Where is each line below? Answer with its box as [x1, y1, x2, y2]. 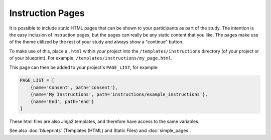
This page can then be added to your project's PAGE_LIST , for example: [9, 64, 159, 70]
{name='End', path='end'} [30, 98, 94, 104]
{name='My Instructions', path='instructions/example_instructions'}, [30, 91, 208, 97]
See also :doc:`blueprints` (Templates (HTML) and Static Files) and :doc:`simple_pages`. [9, 127, 191, 133]
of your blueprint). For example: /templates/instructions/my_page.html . [9, 55, 173, 61]
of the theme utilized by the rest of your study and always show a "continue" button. [9, 39, 184, 45]
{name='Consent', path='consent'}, [30, 84, 118, 90]
